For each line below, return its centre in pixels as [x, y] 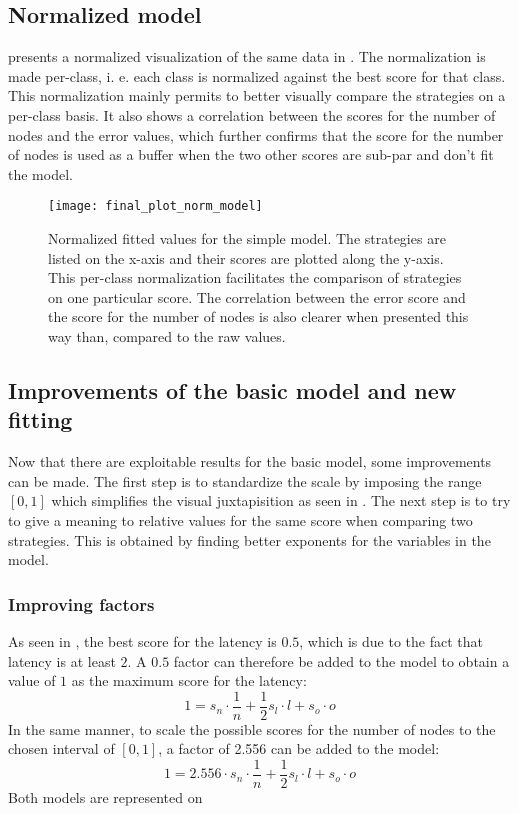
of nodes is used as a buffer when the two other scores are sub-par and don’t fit [251, 154]
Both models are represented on [105, 797]
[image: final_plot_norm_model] [155, 206]
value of [32, 680]
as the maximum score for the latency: [189, 680]
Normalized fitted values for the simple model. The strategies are [247, 238]
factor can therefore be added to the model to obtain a [341, 660]
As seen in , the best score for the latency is [142, 640]
